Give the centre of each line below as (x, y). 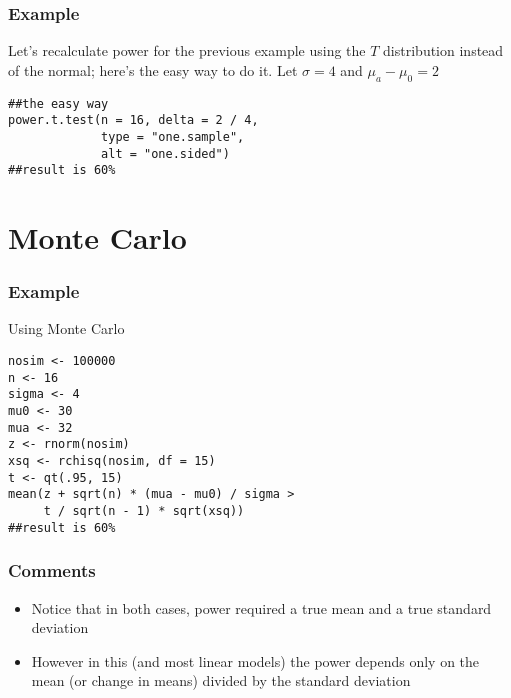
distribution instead (443, 50)
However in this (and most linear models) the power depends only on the (255, 660)
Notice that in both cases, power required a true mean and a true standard (261, 607)
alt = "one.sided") (165, 153)
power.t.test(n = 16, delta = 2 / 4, (133, 120)
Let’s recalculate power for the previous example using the (187, 50)
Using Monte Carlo (66, 328)
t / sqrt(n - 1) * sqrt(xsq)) (144, 510)
